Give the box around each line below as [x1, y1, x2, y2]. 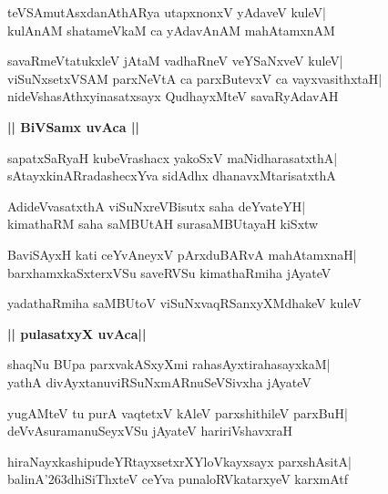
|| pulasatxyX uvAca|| [7, 324, 147, 343]
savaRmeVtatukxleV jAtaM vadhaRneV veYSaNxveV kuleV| [7, 51, 343, 70]
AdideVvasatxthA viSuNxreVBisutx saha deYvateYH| [7, 196, 306, 215]
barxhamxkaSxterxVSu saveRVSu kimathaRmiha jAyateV [7, 262, 332, 282]
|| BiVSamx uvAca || [7, 117, 139, 136]
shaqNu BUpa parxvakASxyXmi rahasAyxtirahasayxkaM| [7, 355, 331, 374]
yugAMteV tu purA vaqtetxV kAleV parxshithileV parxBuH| [7, 403, 348, 422]
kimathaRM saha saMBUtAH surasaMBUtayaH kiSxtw [7, 214, 319, 233]
